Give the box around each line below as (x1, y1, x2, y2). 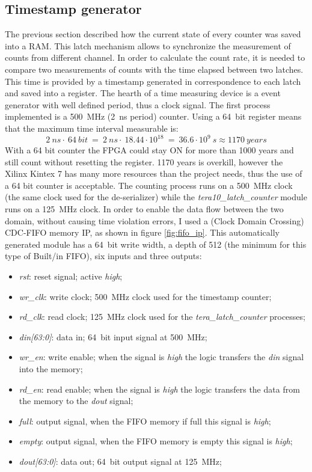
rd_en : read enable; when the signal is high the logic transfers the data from (19, 382, 300, 395)
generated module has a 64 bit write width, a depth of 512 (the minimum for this (5, 238, 307, 250)
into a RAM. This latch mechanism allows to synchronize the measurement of (5, 39, 291, 52)
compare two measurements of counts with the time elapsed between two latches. (5, 63, 304, 75)
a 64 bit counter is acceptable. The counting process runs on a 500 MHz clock (5, 179, 293, 191)
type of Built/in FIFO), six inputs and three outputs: (5, 250, 202, 262)
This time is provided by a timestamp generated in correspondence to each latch (5, 75, 301, 87)
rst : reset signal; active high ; (19, 269, 123, 282)
